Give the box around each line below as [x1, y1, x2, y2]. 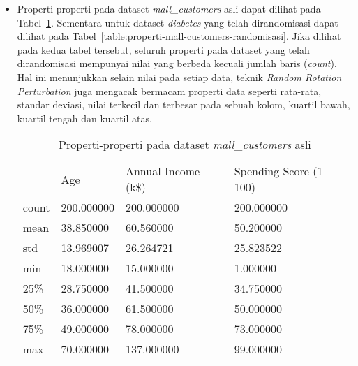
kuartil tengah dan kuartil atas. [17, 110, 152, 125]
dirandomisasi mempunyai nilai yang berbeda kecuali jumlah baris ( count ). [17, 56, 337, 71]
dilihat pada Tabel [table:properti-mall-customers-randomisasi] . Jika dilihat [17, 29, 341, 43]
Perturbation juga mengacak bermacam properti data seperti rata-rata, [17, 83, 322, 98]
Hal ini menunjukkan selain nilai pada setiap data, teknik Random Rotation [17, 69, 342, 84]
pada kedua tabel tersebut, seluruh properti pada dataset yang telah [17, 42, 310, 57]
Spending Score [234, 163, 309, 180]
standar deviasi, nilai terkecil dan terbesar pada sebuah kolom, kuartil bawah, [17, 97, 350, 112]
